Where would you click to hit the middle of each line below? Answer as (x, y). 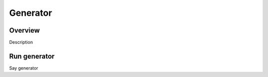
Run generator (32, 56)
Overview (25, 30)
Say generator (24, 68)
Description (21, 42)
